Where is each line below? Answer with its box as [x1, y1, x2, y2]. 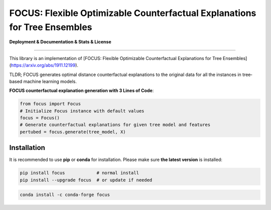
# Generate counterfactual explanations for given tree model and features [20, 122, 211, 127]
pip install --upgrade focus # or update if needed [20, 177, 153, 182]
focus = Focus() [20, 115, 60, 121]
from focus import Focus [20, 101, 81, 107]
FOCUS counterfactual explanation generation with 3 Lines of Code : [9, 87, 154, 93]
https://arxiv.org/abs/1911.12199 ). [11, 62, 79, 68]
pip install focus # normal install [20, 170, 139, 176]
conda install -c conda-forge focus [20, 192, 110, 197]
